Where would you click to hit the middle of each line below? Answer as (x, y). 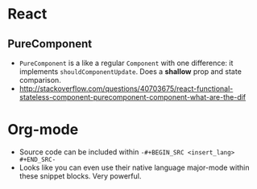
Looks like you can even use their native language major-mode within (134, 167)
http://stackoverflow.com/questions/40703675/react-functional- (126, 88)
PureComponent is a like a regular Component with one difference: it (126, 63)
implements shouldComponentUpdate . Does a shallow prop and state (131, 72)
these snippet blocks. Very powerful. (80, 176)
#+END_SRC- (37, 159)
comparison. (40, 80)
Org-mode (43, 130)
